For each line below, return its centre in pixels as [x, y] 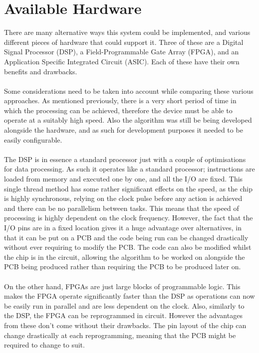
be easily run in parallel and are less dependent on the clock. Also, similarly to [124, 305]
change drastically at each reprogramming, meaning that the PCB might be [120, 335]
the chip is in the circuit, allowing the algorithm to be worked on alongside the [125, 257]
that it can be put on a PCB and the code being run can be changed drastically [126, 237]
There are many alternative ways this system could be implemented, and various [127, 32]
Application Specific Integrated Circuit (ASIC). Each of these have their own [122, 61]
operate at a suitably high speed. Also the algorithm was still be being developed [128, 120]
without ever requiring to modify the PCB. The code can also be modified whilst [128, 247]
